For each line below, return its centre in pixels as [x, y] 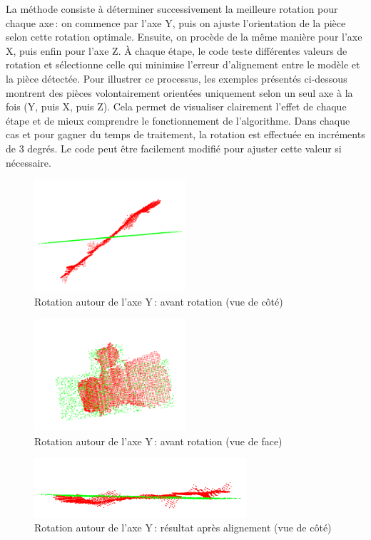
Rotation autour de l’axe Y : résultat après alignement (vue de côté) [183, 528]
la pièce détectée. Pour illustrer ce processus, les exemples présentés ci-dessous [177, 78]
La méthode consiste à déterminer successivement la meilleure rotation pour [172, 9]
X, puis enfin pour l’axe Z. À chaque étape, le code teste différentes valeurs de [177, 50]
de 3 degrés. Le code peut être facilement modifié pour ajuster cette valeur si [174, 148]
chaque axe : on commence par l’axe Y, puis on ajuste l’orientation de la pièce [176, 22]
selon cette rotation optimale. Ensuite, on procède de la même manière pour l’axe [184, 37]
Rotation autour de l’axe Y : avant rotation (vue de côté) [159, 302]
